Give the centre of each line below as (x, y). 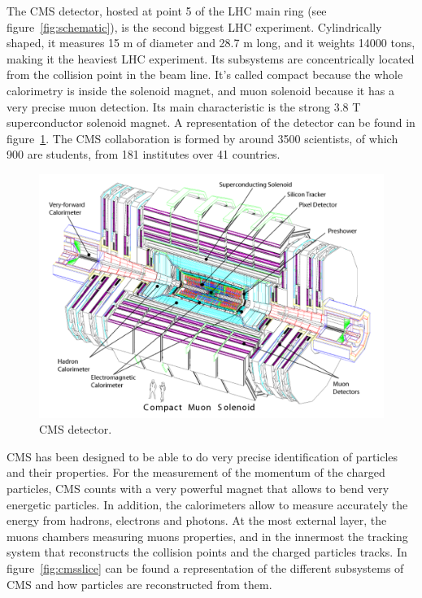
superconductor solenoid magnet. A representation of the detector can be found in (211, 122)
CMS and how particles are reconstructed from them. (139, 584)
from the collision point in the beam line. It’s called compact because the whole (205, 74)
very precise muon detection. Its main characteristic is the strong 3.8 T (184, 106)
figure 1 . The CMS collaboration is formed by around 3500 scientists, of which (202, 138)
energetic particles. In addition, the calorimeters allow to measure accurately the (207, 504)
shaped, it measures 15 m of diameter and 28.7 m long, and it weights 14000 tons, (211, 43)
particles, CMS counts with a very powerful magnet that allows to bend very (198, 488)
